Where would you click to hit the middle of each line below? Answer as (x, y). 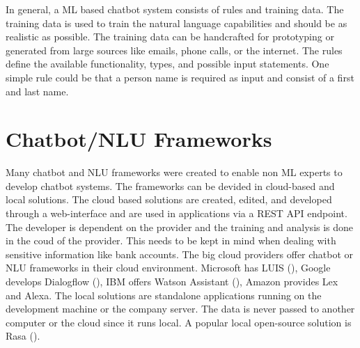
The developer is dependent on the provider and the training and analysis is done (180, 227)
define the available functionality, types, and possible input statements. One (167, 64)
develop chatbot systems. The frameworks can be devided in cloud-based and (170, 185)
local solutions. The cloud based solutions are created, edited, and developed (169, 199)
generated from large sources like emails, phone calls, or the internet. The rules (174, 50)
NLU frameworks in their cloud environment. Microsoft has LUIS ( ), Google (168, 268)
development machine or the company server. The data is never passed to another (180, 309)
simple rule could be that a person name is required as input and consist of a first (180, 77)
